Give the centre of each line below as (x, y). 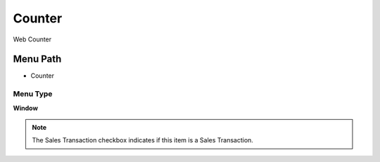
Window (26, 108)
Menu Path (37, 59)
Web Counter (32, 39)
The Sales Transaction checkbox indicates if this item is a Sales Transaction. (142, 140)
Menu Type (33, 94)
